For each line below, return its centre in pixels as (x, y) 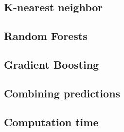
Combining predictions (62, 93)
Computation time (51, 122)
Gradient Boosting (52, 64)
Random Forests (46, 36)
